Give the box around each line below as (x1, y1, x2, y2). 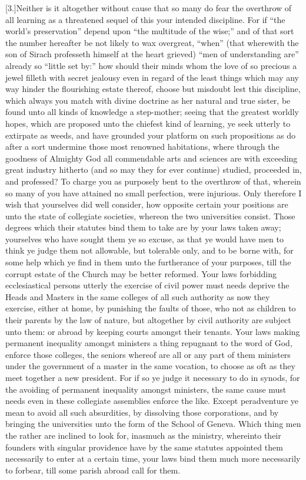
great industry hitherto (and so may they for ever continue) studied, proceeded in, (5, 163, 302, 176)
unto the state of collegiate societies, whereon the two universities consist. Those (5, 209, 295, 222)
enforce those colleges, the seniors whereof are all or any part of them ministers (5, 348, 291, 360)
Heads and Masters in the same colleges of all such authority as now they (5, 290, 270, 303)
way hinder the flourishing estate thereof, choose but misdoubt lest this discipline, (5, 83, 301, 95)
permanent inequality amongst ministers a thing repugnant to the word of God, (5, 337, 292, 349)
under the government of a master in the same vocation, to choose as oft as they (5, 360, 295, 372)
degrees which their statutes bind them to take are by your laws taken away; (5, 221, 281, 234)
